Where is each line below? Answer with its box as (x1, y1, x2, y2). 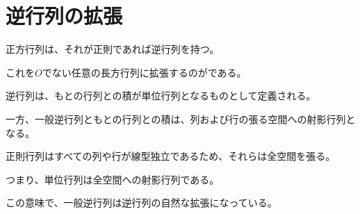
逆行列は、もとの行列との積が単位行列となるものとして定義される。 (6, 88, 316, 103)
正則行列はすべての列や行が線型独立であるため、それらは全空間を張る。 (6, 149, 336, 163)
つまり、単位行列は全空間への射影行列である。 (6, 172, 220, 186)
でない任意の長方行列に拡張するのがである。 (42, 65, 247, 79)
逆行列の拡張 (6, 1, 123, 30)
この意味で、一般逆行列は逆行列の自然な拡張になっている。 (6, 195, 277, 210)
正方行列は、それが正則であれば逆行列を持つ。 (6, 42, 220, 56)
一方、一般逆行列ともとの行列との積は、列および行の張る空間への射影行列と (6, 111, 356, 126)
